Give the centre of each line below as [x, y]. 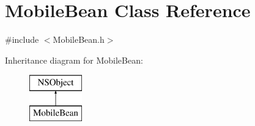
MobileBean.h [79, 39]
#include [22, 39]
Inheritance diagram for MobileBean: [74, 60]
